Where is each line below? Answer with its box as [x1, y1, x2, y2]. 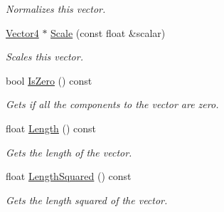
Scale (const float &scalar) [50, 25, 166, 40]
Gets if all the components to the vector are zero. [6, 97, 219, 112]
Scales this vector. [6, 49, 83, 64]
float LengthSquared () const [6, 169, 132, 184]
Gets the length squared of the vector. [6, 192, 168, 207]
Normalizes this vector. [6, 1, 106, 16]
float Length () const [6, 120, 97, 135]
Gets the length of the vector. [6, 144, 132, 159]
